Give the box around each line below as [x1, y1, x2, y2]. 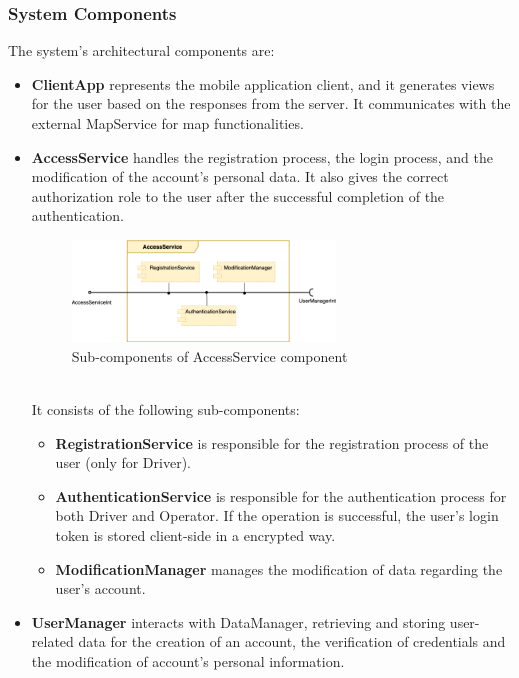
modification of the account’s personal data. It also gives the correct [31, 166, 449, 187]
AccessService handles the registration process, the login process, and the [31, 146, 493, 167]
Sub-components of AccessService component [71, 345, 348, 366]
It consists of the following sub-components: [31, 399, 300, 420]
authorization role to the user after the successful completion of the [31, 185, 445, 206]
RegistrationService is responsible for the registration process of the [55, 432, 489, 453]
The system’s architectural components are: [8, 40, 275, 61]
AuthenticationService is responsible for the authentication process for [55, 485, 507, 506]
